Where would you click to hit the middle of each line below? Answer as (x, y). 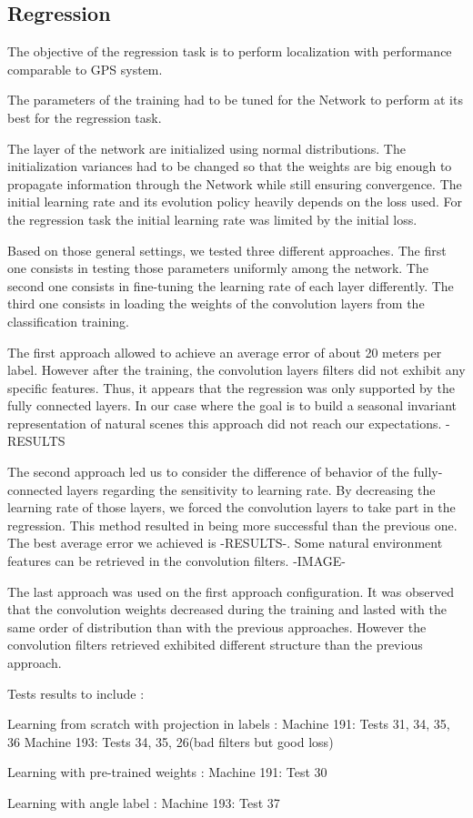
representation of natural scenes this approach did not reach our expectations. (225, 423)
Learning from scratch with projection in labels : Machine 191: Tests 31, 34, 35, (229, 724)
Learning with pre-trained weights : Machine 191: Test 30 (167, 772)
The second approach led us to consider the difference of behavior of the (208, 472)
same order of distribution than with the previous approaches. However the (217, 626)
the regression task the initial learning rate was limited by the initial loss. (212, 219)
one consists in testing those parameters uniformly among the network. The (218, 268)
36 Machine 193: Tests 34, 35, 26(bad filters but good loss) (171, 741)
